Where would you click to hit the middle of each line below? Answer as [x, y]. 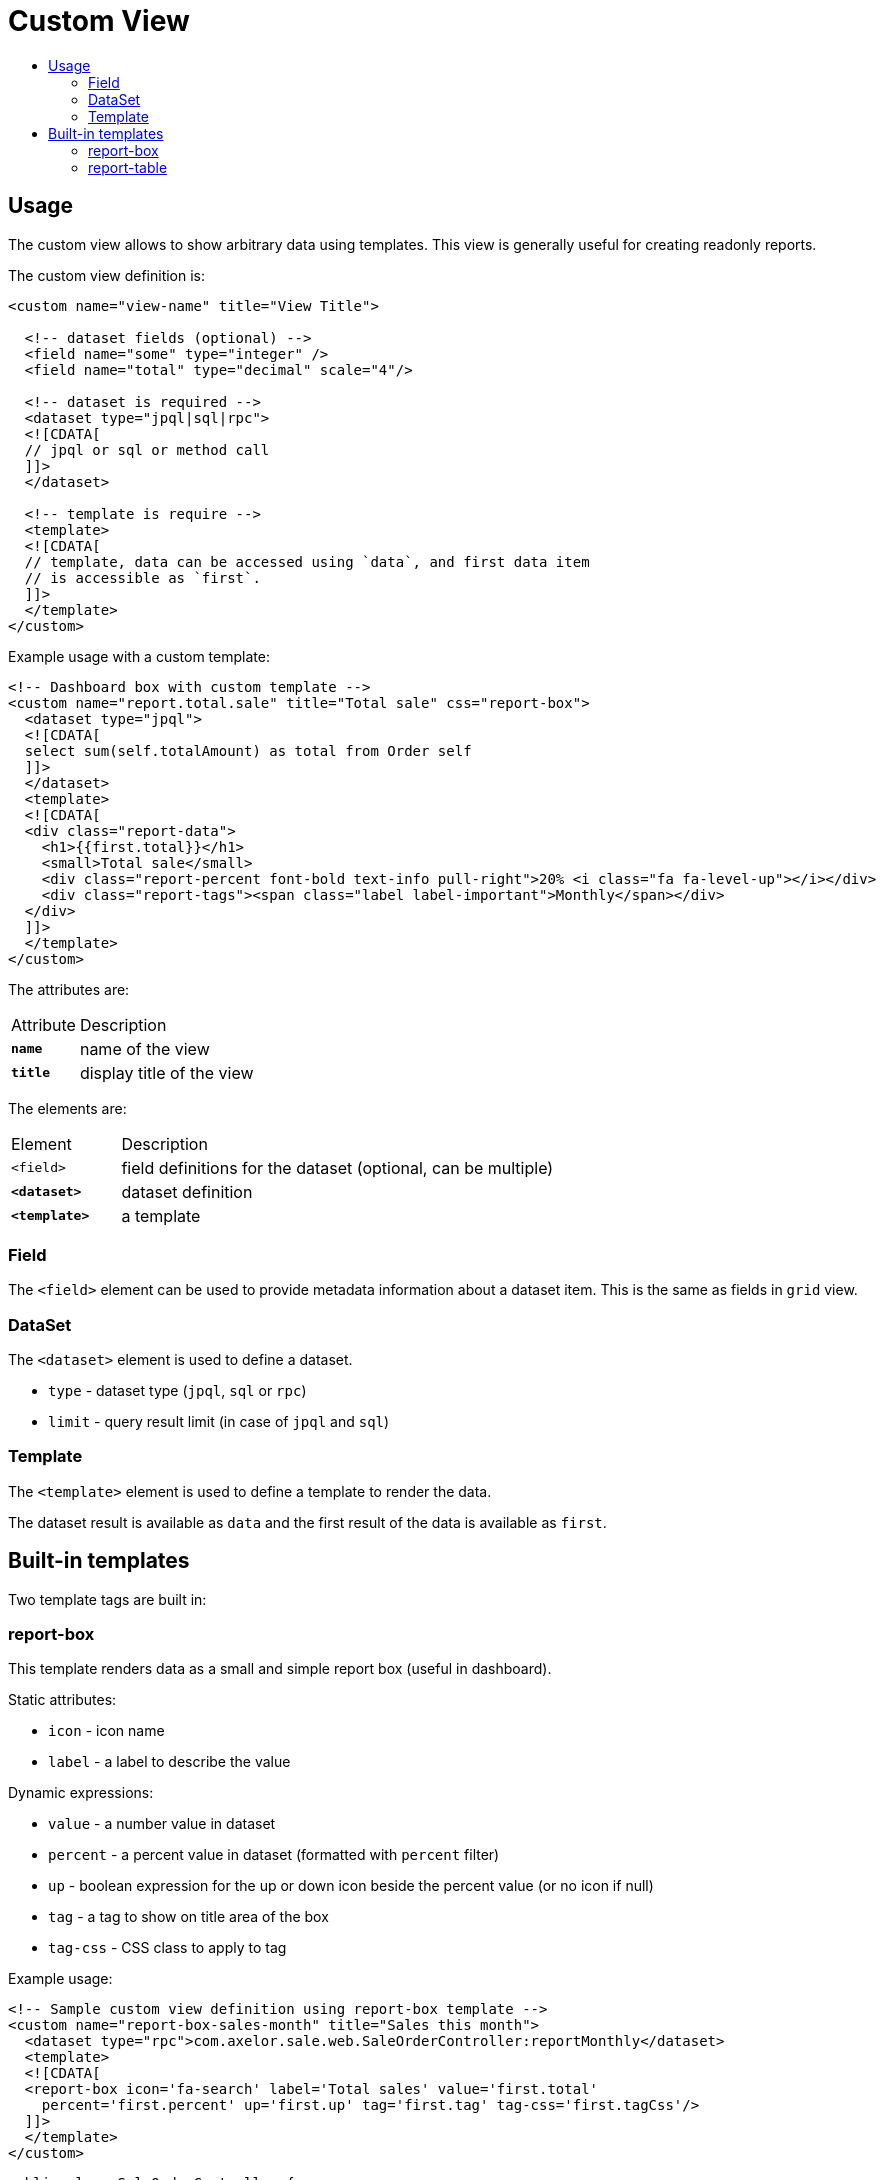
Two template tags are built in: [107, 1599]
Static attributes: [62, 1700]
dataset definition [187, 1191]
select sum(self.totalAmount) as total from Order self [248, 750]
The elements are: [67, 1108]
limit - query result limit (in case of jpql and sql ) [219, 1422]
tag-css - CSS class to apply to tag [167, 1948]
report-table [128, 167]
